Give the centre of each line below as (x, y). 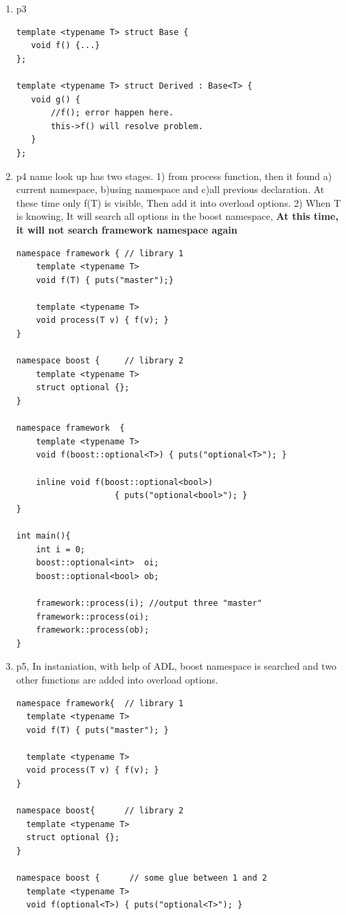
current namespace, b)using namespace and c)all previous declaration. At (170, 189)
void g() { (56, 99)
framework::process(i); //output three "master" (149, 603)
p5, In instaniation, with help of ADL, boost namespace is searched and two (176, 666)
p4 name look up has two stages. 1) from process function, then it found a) (174, 176)
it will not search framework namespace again (127, 229)
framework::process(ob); (93, 630)
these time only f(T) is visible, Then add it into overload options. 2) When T (178, 202)
